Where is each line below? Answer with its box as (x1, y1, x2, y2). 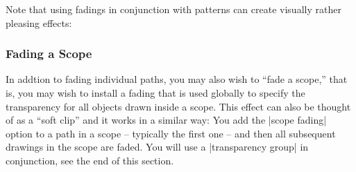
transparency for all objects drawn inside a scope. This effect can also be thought (6, 99, 351, 113)
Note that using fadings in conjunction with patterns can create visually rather (6, 2, 341, 16)
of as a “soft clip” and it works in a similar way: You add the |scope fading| (6, 113, 327, 127)
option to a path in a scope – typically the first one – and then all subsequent (6, 126, 336, 140)
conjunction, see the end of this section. (6, 153, 174, 167)
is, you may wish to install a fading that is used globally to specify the (6, 86, 305, 99)
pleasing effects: (6, 15, 72, 30)
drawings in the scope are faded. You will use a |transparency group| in (6, 140, 309, 154)
